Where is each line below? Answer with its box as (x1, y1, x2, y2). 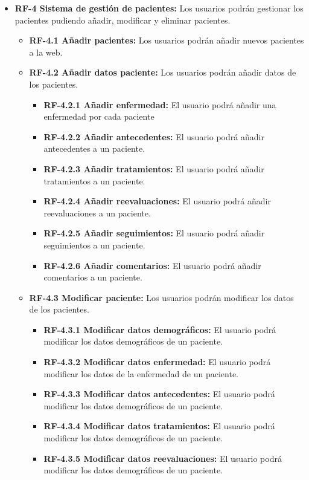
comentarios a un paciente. (43, 271, 142, 284)
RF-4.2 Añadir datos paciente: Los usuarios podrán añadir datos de (29, 66, 296, 79)
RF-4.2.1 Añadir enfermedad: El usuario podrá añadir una (43, 98, 276, 111)
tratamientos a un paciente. (43, 174, 145, 187)
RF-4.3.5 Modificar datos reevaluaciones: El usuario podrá (43, 452, 282, 464)
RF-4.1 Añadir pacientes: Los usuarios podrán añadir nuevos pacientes (29, 34, 304, 47)
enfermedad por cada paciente (43, 110, 154, 123)
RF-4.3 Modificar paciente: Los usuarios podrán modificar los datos (29, 291, 294, 303)
